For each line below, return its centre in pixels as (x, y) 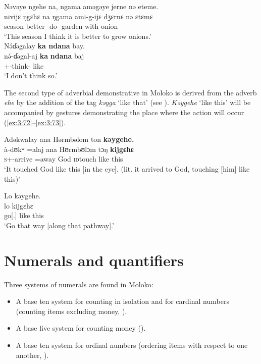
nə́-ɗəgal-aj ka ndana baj (44, 55)
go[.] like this (24, 215)
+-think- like (24, 65)
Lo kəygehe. (22, 196)
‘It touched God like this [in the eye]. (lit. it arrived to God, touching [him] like (127, 168)
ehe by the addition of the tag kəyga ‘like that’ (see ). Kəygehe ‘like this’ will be (127, 102)
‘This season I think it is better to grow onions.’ (78, 36)
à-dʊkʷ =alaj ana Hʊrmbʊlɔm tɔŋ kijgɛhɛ (69, 149)
